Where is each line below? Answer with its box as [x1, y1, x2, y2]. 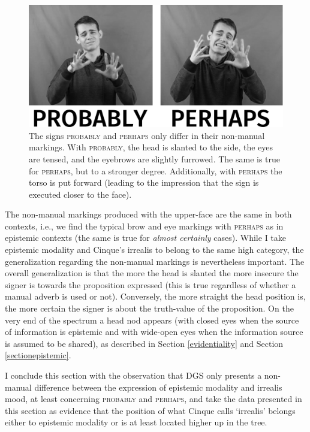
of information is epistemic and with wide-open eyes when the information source [5, 325, 303, 338]
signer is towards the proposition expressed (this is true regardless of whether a [5, 278, 296, 291]
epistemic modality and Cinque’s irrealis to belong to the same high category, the [5, 243, 304, 256]
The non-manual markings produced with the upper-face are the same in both [5, 208, 292, 220]
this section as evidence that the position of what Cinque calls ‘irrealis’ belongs [5, 404, 296, 416]
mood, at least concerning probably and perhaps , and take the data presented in [5, 392, 302, 405]
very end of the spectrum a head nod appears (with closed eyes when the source [5, 313, 299, 326]
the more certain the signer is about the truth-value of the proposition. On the [5, 302, 294, 315]
